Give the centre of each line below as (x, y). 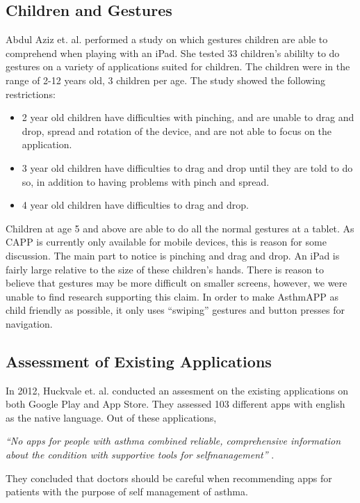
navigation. (29, 323)
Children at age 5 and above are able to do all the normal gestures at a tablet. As (180, 228)
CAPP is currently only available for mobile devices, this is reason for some (166, 242)
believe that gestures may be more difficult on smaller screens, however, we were (177, 283)
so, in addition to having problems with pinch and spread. (146, 181)
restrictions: (31, 94)
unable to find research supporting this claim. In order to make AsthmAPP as (172, 296)
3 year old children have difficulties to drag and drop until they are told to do (187, 167)
